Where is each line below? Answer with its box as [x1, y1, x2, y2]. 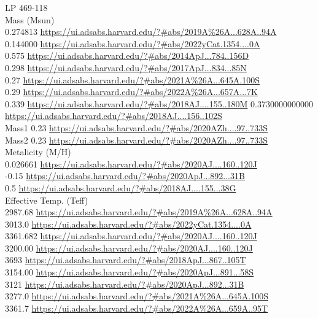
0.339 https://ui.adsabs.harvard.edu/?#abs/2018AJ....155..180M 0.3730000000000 [5, 97, 313, 110]
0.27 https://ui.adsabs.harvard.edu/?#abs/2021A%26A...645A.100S [5, 73, 260, 86]
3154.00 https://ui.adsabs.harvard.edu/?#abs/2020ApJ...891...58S [5, 266, 254, 279]
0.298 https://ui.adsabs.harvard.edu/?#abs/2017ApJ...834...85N [5, 61, 247, 74]
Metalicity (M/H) [5, 145, 71, 158]
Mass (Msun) [5, 13, 55, 26]
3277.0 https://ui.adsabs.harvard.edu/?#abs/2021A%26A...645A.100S [5, 290, 269, 302]
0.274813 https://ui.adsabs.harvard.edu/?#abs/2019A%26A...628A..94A [5, 25, 277, 38]
